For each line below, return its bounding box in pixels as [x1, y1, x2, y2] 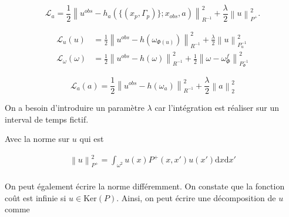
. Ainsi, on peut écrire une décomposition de [116, 191, 276, 204]
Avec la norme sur [5, 133, 70, 145]
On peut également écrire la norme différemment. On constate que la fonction [5, 180, 285, 192]
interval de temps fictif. [5, 113, 89, 125]
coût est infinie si [5, 191, 66, 204]
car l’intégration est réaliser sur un [154, 101, 279, 114]
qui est [79, 133, 104, 145]
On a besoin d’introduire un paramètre [5, 101, 144, 114]
